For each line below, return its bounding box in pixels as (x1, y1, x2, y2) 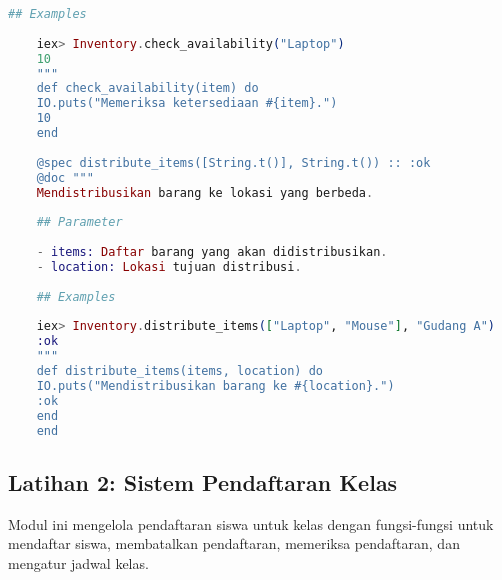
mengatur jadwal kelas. (8, 552, 149, 573)
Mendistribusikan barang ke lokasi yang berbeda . (36, 185, 374, 200)
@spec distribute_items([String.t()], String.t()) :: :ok (36, 155, 431, 170)
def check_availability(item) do (36, 81, 259, 96)
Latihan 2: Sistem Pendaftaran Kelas (8, 466, 398, 497)
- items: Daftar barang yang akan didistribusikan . (36, 245, 388, 259)
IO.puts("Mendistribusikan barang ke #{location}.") (36, 378, 395, 393)
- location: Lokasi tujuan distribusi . (36, 259, 302, 274)
